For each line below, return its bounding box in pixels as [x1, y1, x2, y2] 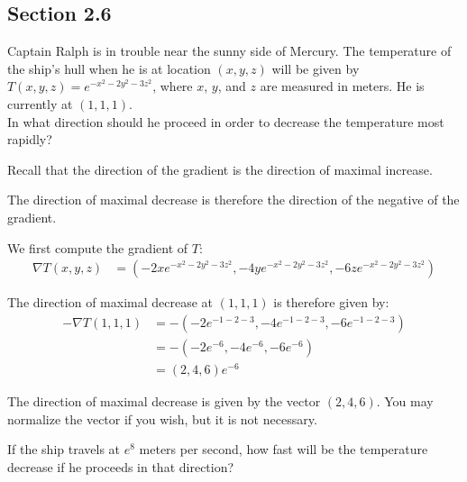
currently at [7, 94, 73, 113]
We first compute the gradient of [7, 238, 188, 257]
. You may [376, 391, 434, 410]
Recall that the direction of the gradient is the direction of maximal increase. [7, 159, 433, 178]
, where [152, 77, 193, 95]
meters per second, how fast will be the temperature [139, 440, 428, 459]
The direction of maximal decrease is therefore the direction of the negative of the [7, 190, 460, 209]
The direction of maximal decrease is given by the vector [7, 391, 321, 410]
